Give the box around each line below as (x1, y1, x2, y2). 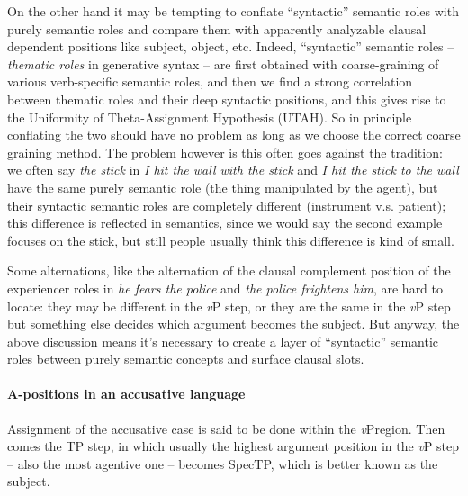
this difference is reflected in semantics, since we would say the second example (7, 213, 443, 232)
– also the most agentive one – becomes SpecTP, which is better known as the (7, 454, 438, 473)
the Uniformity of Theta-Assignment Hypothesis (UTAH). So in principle (7, 107, 412, 126)
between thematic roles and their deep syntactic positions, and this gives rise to (7, 89, 446, 108)
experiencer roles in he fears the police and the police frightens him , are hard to (7, 278, 444, 297)
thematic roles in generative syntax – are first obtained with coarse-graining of (7, 54, 439, 73)
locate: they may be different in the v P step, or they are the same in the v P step (7, 296, 451, 315)
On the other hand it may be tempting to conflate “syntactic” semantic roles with (7, 2, 459, 20)
